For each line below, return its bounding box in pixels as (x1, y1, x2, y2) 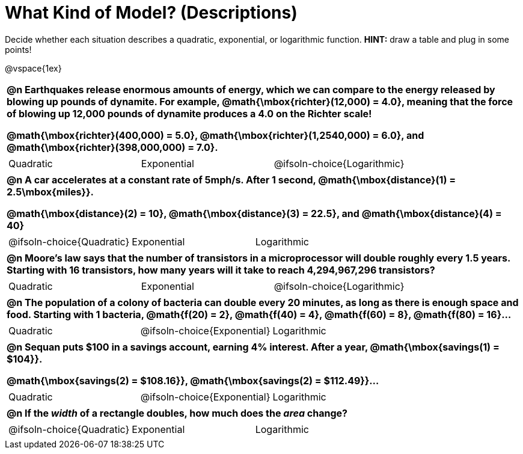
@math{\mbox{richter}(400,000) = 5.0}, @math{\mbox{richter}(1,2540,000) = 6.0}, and (7, 129, 424, 141)
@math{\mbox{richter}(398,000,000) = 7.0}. (7, 141, 218, 153)
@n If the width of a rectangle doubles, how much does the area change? (7, 406, 348, 419)
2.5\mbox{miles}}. (7, 185, 94, 198)
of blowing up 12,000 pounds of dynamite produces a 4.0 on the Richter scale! (7, 107, 372, 120)
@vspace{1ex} (5, 63, 62, 73)
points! (5, 44, 32, 55)
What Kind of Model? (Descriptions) (5, 2, 298, 23)
